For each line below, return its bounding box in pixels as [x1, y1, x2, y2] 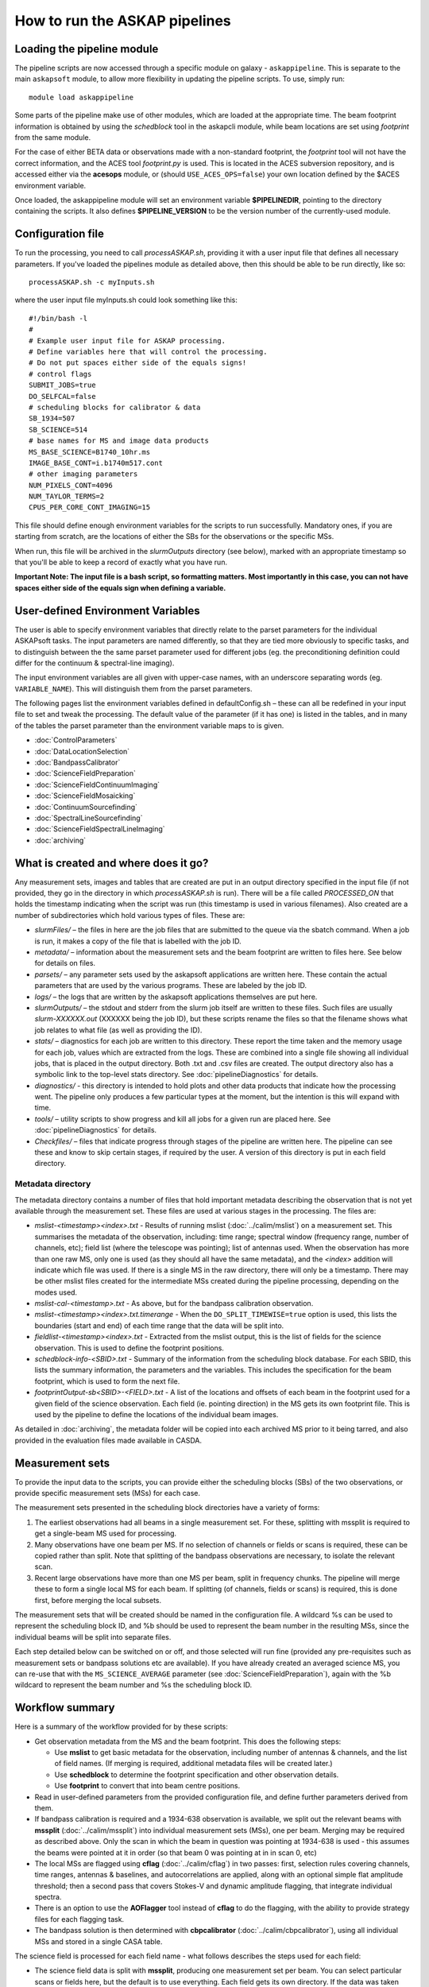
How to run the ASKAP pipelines [14, 12, 232, 29]
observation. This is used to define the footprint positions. [34, 1343, 224, 1353]
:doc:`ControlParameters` [34, 735, 118, 745]
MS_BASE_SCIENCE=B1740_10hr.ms [29, 447, 151, 456]
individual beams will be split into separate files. [14, 1632, 172, 1641]
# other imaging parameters [29, 470, 138, 478]
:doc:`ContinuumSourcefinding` [34, 802, 138, 811]
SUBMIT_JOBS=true [29, 381, 96, 389]
